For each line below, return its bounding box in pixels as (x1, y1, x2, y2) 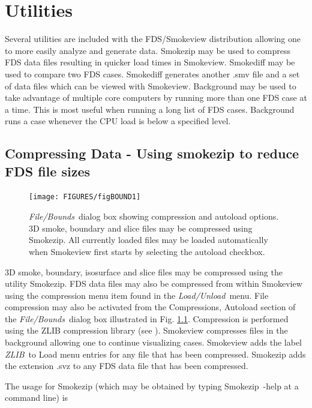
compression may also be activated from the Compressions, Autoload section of (5, 301, 296, 313)
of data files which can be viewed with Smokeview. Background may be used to (5, 79, 296, 92)
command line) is (5, 391, 68, 404)
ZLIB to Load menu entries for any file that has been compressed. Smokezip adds (5, 347, 306, 360)
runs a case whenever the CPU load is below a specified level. (5, 115, 231, 127)
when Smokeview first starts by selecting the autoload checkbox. (29, 245, 265, 257)
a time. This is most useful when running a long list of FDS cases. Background (5, 103, 295, 115)
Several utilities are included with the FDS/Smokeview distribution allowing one (5, 32, 301, 45)
